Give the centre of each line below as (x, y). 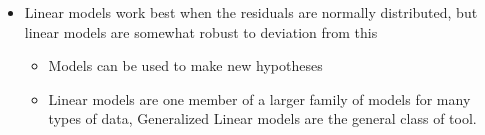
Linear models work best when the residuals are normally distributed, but (251, 12)
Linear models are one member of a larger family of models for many (259, 98)
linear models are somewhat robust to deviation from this (201, 31)
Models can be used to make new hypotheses (185, 65)
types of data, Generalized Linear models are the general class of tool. (262, 118)
